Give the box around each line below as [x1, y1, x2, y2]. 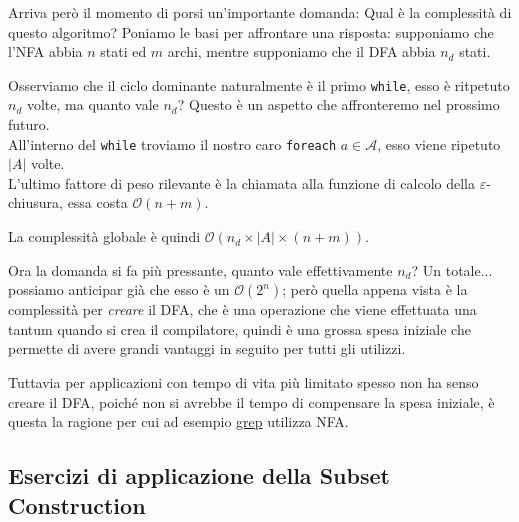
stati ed [100, 41, 147, 62]
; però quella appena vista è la [282, 279, 468, 300]
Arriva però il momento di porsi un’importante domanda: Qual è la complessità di [8, 2, 512, 22]
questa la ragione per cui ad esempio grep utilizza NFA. [8, 411, 349, 432]
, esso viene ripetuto [377, 133, 501, 154]
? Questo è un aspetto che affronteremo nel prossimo [177, 94, 500, 115]
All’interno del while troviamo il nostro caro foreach [8, 133, 337, 154]
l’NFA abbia [8, 41, 83, 62]
